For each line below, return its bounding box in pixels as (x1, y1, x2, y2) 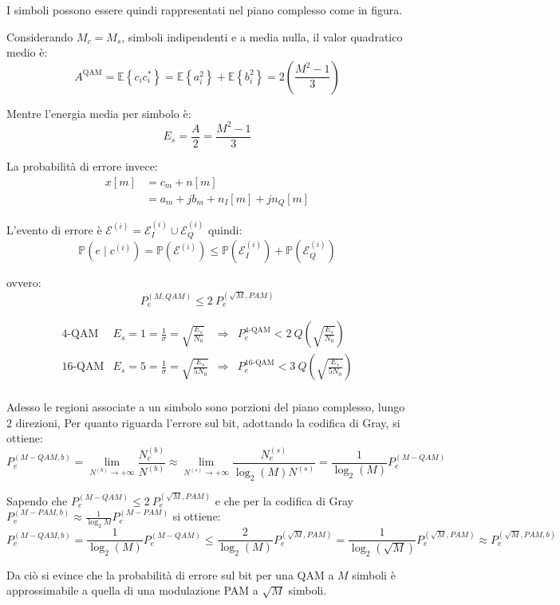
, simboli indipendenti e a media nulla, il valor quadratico (121, 28, 403, 45)
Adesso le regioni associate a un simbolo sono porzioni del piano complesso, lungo (6, 399, 405, 415)
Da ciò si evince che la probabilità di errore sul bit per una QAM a (6, 566, 334, 583)
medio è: (6, 44, 48, 61)
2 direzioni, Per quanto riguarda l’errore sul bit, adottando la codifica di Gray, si (6, 414, 400, 430)
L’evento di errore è (6, 221, 102, 238)
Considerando (6, 28, 73, 45)
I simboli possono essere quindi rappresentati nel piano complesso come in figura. (6, 2, 403, 18)
